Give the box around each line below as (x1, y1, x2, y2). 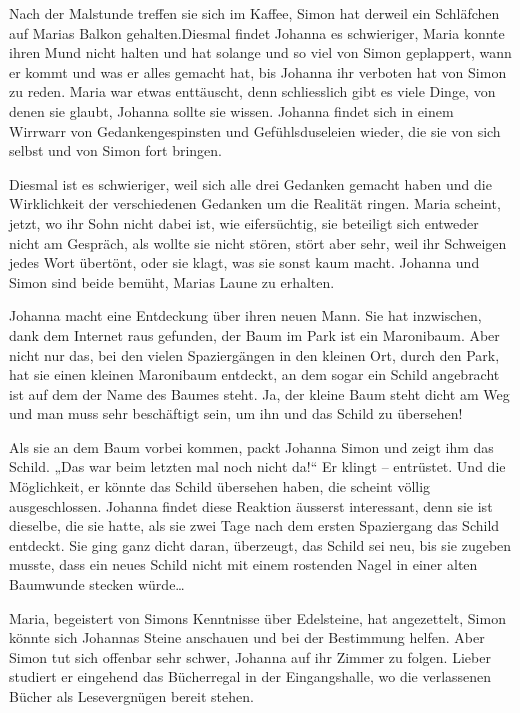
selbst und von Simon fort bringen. (9, 140, 222, 161)
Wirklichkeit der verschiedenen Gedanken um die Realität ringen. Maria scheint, (9, 193, 501, 214)
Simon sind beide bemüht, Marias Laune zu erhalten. (9, 271, 335, 292)
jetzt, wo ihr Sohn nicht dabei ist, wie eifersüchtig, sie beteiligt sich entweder (9, 212, 479, 233)
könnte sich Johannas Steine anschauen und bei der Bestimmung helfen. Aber (9, 627, 485, 648)
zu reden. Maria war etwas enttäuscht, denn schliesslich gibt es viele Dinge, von (9, 81, 496, 102)
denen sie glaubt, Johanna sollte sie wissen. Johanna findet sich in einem (9, 100, 454, 121)
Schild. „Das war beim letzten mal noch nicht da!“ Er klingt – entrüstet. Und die (9, 456, 506, 477)
